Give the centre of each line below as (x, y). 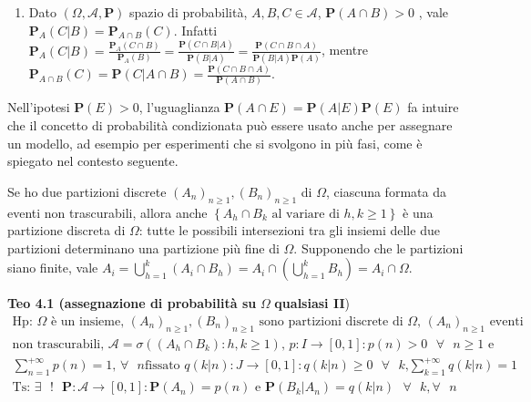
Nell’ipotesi (39, 107)
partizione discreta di (66, 230)
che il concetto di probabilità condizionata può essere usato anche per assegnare (230, 125)
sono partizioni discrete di (331, 322)
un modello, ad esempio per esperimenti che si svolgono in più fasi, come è (215, 143)
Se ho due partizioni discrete (87, 191)
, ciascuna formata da (386, 191)
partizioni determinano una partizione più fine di (143, 247)
